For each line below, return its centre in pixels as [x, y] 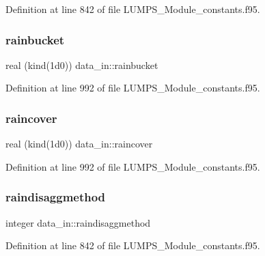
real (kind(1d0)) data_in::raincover [79, 144]
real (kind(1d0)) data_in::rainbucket [82, 65]
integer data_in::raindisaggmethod [78, 222]
